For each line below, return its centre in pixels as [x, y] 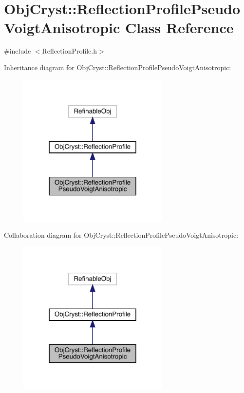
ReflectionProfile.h [70, 51]
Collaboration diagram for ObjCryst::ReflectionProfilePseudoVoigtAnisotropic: [121, 235]
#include [18, 51]
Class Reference [179, 28]
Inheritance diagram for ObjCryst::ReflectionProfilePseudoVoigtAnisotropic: [118, 67]
